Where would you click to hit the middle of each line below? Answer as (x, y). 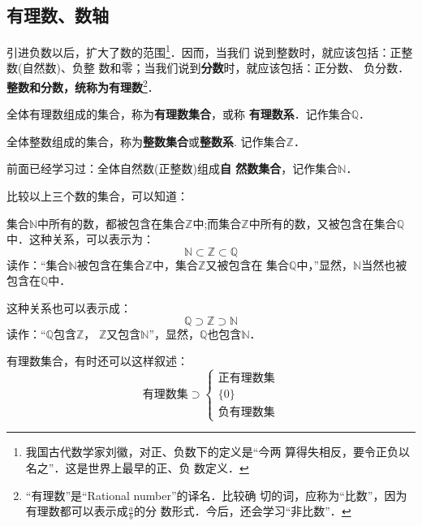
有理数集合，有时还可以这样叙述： (97, 361)
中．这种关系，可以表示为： (80, 239)
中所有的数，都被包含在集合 (112, 223)
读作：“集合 (38, 264)
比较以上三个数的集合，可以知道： (97, 196)
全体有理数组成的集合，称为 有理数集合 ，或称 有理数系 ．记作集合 (179, 114)
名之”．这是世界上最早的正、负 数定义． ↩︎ (137, 468)
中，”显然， (325, 264)
